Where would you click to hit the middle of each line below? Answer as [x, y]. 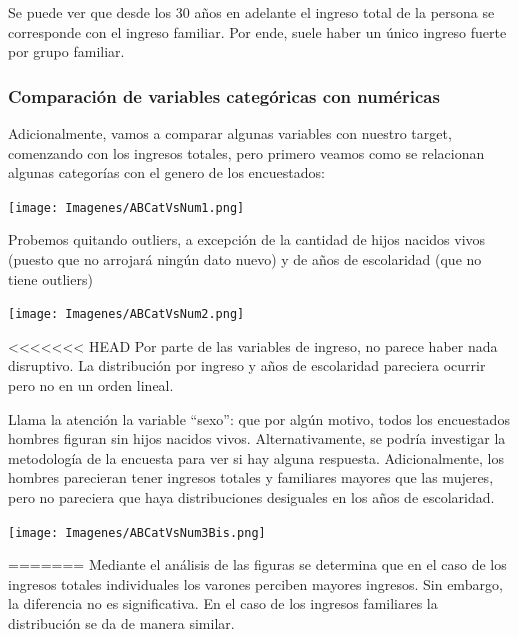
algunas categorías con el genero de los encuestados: [166, 172]
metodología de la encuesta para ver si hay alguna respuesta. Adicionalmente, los [256, 457]
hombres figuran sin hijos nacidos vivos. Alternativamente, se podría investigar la [257, 438]
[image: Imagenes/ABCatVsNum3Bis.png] [137, 532]
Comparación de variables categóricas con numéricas [224, 95]
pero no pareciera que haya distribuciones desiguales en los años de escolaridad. [251, 497]
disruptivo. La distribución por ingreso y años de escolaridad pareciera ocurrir [247, 365]
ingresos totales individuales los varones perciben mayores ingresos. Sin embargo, [255, 583]
